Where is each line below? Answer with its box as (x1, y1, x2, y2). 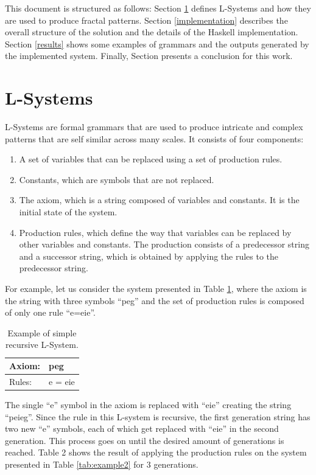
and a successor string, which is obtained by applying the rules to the (19, 249, 279, 262)
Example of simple (7, 326, 77, 339)
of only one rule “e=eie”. (5, 306, 96, 319)
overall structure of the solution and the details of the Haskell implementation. (5, 26, 298, 38)
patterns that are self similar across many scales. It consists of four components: (5, 132, 304, 145)
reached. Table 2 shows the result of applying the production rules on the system (5, 446, 307, 459)
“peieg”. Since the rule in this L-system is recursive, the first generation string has (5, 410, 311, 423)
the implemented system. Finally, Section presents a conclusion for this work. (5, 49, 293, 62)
